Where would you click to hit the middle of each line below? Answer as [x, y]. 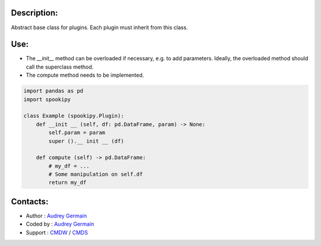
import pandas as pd [53, 91]
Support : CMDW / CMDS [57, 232]
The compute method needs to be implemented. [85, 75]
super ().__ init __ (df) [86, 141]
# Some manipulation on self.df [95, 175]
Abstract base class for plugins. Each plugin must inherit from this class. [100, 27]
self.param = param [77, 133]
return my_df [67, 183]
